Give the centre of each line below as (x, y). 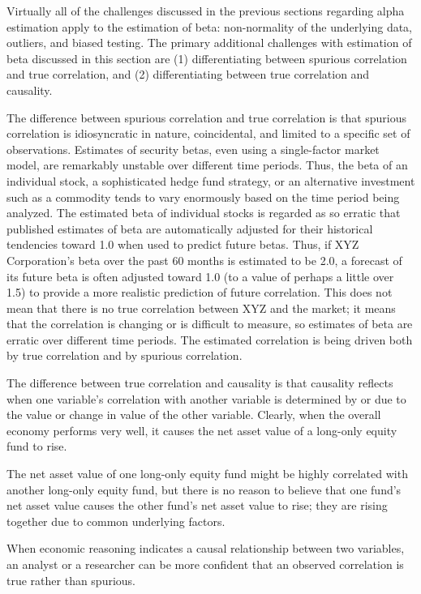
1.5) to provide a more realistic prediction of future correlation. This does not (200, 292)
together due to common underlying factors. (116, 521)
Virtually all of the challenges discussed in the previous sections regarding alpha (206, 11)
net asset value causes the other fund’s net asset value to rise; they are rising (197, 505)
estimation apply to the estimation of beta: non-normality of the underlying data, (210, 26)
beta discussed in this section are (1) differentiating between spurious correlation (207, 58)
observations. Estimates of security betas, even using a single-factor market (193, 149)
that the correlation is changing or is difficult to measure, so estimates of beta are (210, 324)
